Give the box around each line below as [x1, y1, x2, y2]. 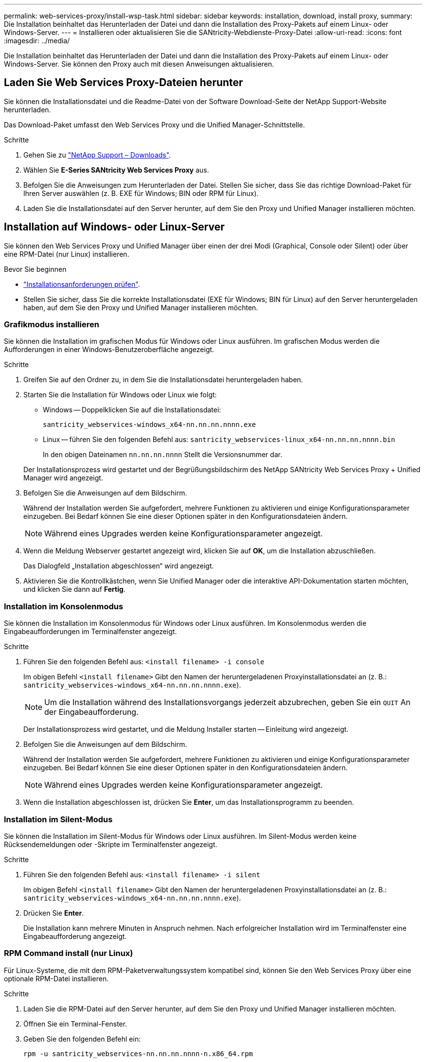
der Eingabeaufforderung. [44, 707, 139, 717]
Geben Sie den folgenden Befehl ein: [23, 1034, 141, 1043]
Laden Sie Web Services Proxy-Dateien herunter [4, 76, 243, 89]
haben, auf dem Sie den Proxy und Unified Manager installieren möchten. [23, 303, 258, 312]
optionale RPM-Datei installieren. [4, 974, 109, 983]
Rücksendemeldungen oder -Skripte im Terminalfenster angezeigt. [4, 840, 217, 849]
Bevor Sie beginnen [4, 265, 67, 273]
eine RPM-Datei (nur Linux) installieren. [4, 249, 129, 258]
